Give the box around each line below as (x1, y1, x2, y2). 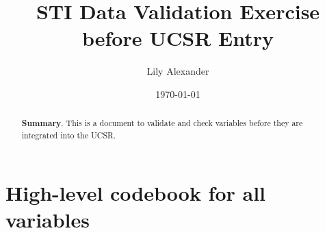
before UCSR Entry (81, 24, 274, 52)
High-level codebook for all (5, 178, 266, 206)
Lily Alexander (146, 64, 209, 78)
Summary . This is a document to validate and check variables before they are (21, 117, 303, 130)
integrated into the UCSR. (21, 129, 116, 140)
